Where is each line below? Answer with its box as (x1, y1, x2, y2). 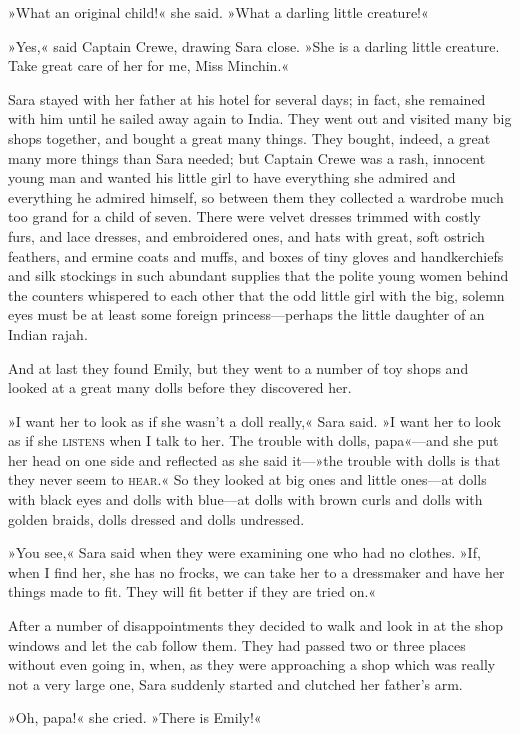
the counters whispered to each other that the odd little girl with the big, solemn (8, 284, 505, 305)
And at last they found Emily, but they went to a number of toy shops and (8, 357, 469, 378)
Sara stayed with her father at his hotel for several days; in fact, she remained (8, 88, 486, 109)
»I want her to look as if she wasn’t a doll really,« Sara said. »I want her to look (8, 410, 501, 431)
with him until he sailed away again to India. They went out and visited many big (8, 108, 512, 129)
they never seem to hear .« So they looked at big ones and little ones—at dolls (8, 469, 487, 490)
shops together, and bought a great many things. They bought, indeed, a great (8, 127, 491, 148)
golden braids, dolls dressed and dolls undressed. (8, 508, 305, 529)
